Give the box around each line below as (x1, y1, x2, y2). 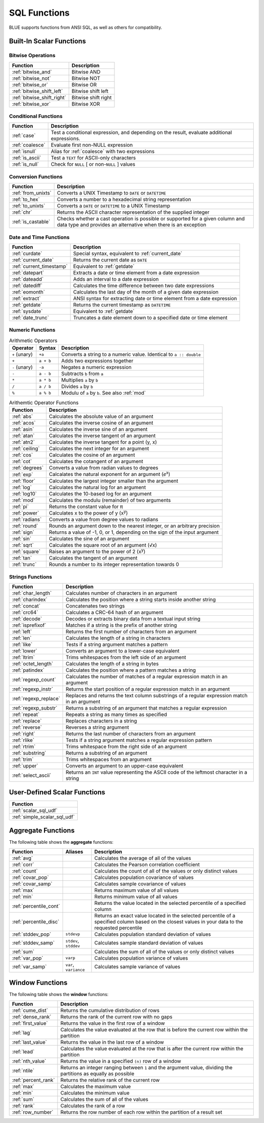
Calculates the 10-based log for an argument (49, 490, 152, 497)
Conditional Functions (9, 113, 63, 120)
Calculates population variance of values (94, 954, 188, 961)
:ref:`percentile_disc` (12, 918, 60, 925)
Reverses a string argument (66, 724, 130, 731)
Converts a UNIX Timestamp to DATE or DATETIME (57, 190, 166, 197)
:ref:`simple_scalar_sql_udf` (12, 813, 75, 820)
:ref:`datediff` (12, 282, 43, 289)
